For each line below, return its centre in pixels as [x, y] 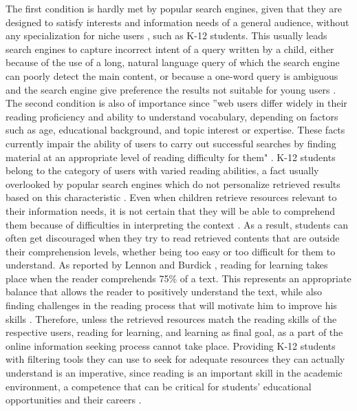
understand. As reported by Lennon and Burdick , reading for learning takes [167, 265]
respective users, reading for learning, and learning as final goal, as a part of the [174, 332]
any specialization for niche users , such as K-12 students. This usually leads [166, 35]
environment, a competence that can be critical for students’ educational [159, 386]
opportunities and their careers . [74, 400]
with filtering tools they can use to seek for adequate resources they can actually [175, 359]
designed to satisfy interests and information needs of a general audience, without [177, 22]
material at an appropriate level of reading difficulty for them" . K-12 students [171, 157]
